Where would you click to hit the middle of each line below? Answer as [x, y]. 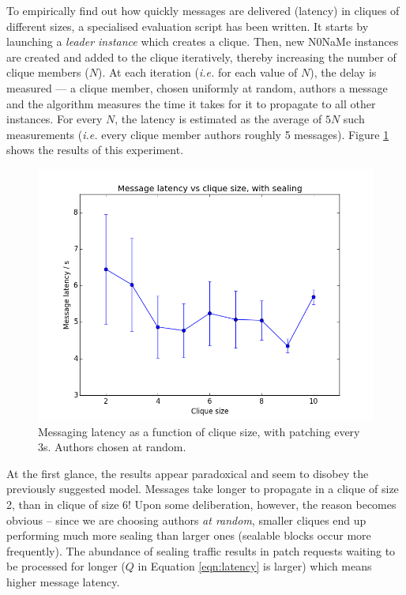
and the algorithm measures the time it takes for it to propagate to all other [191, 103]
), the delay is [343, 72]
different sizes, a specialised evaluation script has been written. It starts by [188, 26]
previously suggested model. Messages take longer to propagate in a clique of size [203, 489]
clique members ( [48, 72]
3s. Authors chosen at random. [112, 447]
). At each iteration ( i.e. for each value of [197, 72]
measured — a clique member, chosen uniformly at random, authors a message [197, 87]
